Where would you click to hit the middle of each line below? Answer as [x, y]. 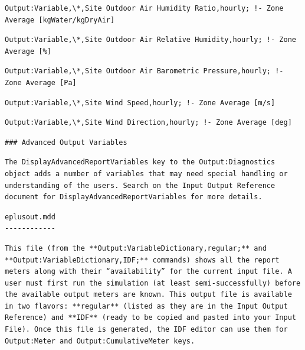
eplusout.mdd [30, 217]
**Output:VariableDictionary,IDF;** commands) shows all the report [142, 260]
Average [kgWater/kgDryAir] [60, 20]
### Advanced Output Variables [66, 142]
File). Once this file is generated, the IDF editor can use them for [146, 330]
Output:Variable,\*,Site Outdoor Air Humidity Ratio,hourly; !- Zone [144, 8]
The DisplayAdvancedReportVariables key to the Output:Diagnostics [140, 162]
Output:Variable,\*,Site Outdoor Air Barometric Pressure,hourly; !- [144, 71]
